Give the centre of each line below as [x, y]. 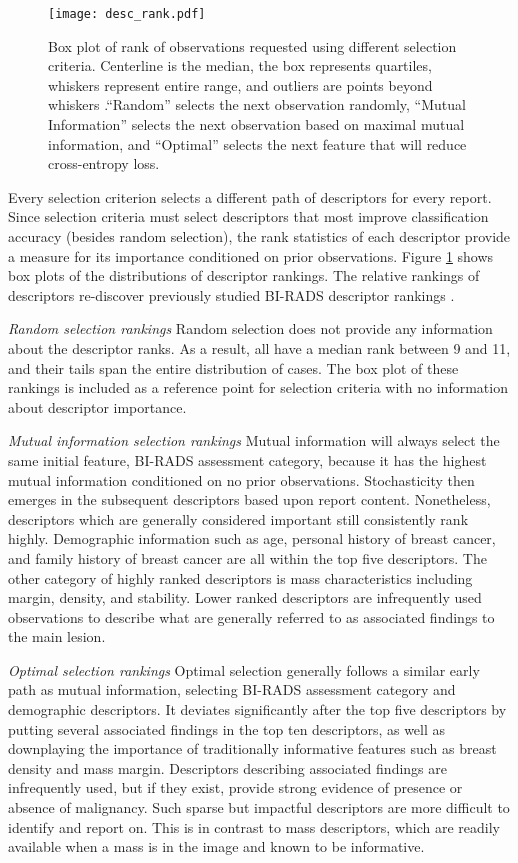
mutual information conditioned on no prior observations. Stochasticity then [241, 479]
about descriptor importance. [97, 406]
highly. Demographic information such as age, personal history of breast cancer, [252, 538]
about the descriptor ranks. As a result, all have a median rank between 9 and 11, [259, 347]
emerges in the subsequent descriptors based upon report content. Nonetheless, [249, 499]
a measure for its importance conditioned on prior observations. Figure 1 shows [251, 255]
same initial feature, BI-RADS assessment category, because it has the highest [247, 459]
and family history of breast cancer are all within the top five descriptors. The [247, 557]
